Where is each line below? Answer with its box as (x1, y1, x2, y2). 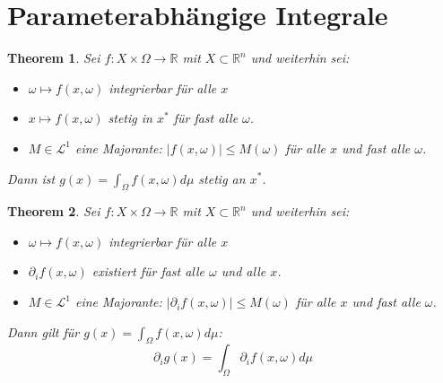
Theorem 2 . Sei (7, 202, 100, 221)
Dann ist (7, 169, 56, 187)
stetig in (108, 109, 152, 127)
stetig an (198, 169, 246, 187)
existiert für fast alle (91, 262, 205, 281)
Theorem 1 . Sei (7, 48, 100, 67)
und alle (221, 262, 266, 281)
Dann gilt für (7, 322, 80, 341)
